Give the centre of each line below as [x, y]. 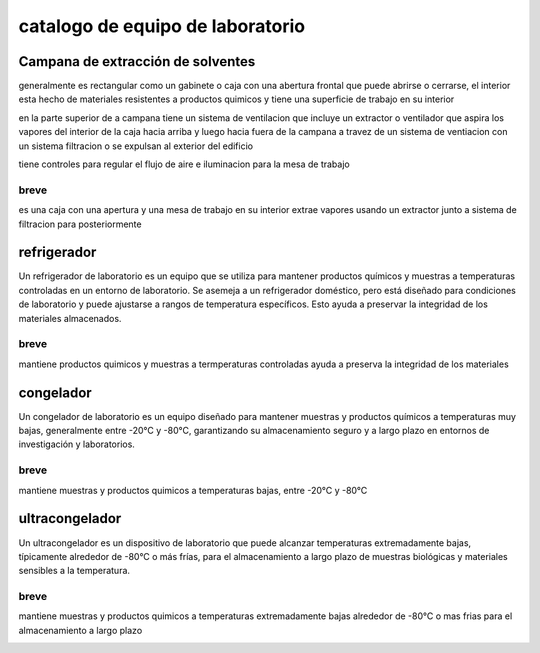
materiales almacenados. [70, 318]
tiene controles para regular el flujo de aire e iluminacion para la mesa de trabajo [184, 164]
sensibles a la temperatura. [74, 571]
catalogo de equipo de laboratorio [162, 26]
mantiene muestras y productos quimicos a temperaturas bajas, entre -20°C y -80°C [193, 490]
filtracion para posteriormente [80, 224]
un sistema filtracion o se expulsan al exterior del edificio [136, 146]
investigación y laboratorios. [76, 444]
